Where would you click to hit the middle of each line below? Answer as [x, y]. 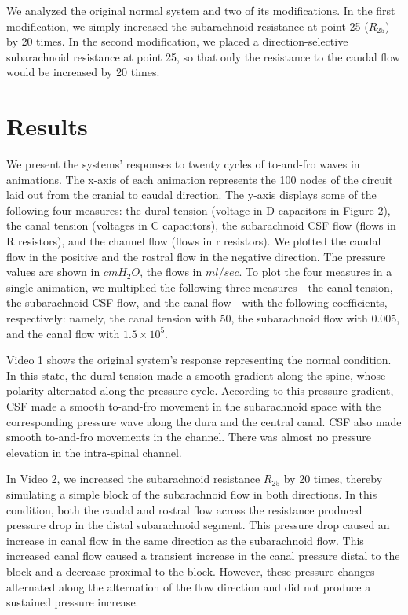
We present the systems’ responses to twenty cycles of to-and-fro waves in [183, 164]
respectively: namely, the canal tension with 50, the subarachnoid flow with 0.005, [203, 318]
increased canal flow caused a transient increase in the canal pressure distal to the [203, 556]
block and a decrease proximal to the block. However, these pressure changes [191, 571]
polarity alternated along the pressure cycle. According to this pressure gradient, [200, 390]
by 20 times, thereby [333, 479]
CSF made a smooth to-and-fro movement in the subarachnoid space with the [194, 406]
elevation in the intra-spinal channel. [94, 452]
